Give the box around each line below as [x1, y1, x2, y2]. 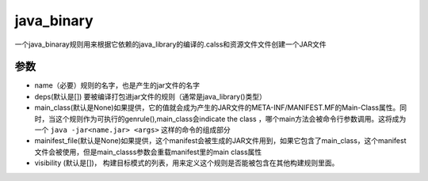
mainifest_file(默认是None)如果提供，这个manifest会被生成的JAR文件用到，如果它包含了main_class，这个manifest [34, 136, 407, 145]
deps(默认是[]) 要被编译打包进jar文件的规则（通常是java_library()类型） [34, 92, 267, 101]
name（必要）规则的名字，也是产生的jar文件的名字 [34, 81, 201, 90]
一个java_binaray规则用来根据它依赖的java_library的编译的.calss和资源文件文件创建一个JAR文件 [14, 40, 327, 49]
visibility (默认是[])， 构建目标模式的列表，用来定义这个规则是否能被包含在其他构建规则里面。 [34, 158, 339, 168]
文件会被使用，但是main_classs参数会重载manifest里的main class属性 [34, 147, 262, 156]
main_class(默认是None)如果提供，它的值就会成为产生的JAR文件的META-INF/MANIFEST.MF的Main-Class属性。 [34, 103, 400, 112]
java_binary [14, 12, 94, 29]
